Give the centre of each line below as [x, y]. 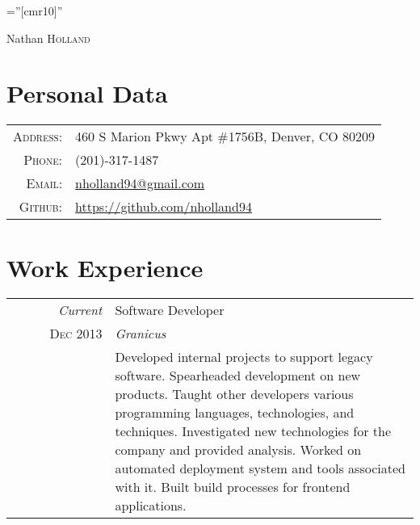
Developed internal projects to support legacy [244, 357]
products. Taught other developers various [234, 394]
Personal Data [87, 93]
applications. [151, 506]
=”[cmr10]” [35, 10]
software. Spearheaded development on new [238, 376]
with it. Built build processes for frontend [233, 487]
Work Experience [105, 267]
